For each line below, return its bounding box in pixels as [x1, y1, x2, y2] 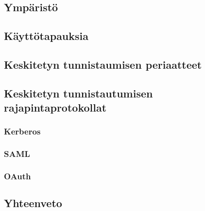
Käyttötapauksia [4, 28, 89, 43]
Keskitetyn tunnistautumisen [4, 85, 153, 100]
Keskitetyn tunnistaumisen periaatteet [4, 57, 202, 72]
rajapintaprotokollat [4, 100, 107, 115]
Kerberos [4, 125, 41, 137]
